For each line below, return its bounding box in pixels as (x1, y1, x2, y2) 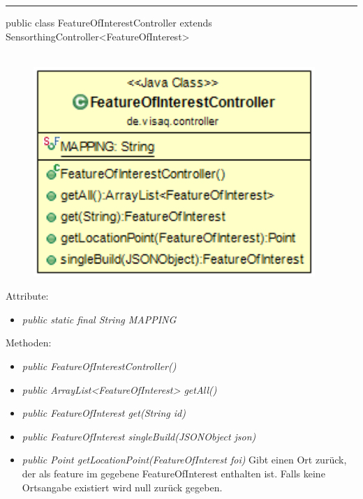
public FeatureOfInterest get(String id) (22, 406, 186, 420)
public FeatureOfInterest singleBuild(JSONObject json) (22, 429, 256, 443)
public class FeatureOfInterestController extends (6, 15, 212, 29)
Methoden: (6, 335, 52, 350)
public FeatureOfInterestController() (22, 358, 177, 373)
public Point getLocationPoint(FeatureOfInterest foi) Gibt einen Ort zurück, (22, 452, 347, 467)
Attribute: (6, 289, 49, 303)
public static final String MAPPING (22, 312, 177, 326)
